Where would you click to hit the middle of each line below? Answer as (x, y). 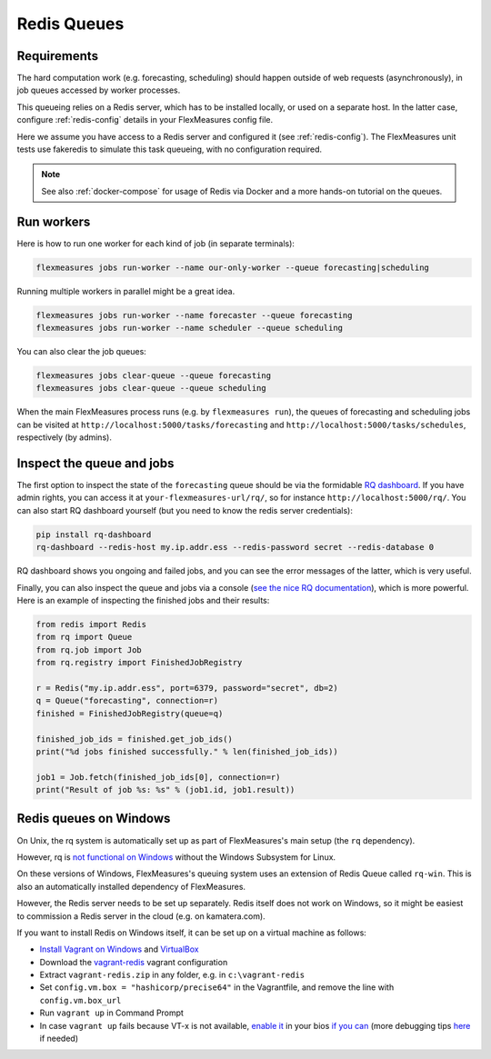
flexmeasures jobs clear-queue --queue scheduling (151, 388)
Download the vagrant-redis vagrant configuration (134, 962)
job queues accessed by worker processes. (99, 90)
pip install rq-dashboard (94, 534)
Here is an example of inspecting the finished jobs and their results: (143, 600)
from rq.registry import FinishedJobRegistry (139, 663)
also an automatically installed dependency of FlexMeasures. (131, 886)
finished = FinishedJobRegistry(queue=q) (130, 713)
